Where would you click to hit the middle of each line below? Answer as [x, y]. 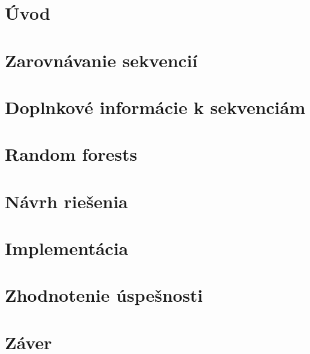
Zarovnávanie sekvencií [101, 60]
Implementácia [67, 248]
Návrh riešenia [66, 201]
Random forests [71, 154]
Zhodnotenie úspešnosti [104, 295]
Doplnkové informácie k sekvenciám [155, 106]
